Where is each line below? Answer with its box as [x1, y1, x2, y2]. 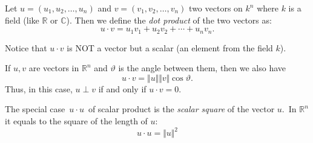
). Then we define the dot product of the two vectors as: [66, 13, 272, 26]
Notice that [5, 41, 47, 54]
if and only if [98, 82, 147, 95]
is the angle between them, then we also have [118, 62, 286, 74]
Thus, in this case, [5, 82, 73, 95]
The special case [5, 103, 65, 115]
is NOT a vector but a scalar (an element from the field [67, 41, 273, 54]
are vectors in [28, 62, 79, 74]
